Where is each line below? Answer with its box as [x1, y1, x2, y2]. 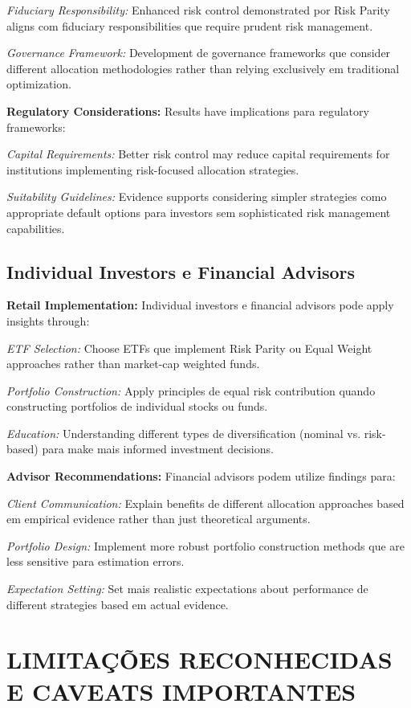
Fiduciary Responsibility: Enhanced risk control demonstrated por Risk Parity [6, 2, 390, 18]
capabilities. [6, 219, 65, 236]
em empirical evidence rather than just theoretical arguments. [6, 510, 311, 527]
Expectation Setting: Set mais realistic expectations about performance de [6, 580, 368, 597]
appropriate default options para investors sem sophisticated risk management [6, 203, 391, 220]
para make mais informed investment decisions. [42, 440, 274, 457]
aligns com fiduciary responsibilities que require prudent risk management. [6, 17, 373, 34]
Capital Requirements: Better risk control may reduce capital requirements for [6, 145, 390, 162]
